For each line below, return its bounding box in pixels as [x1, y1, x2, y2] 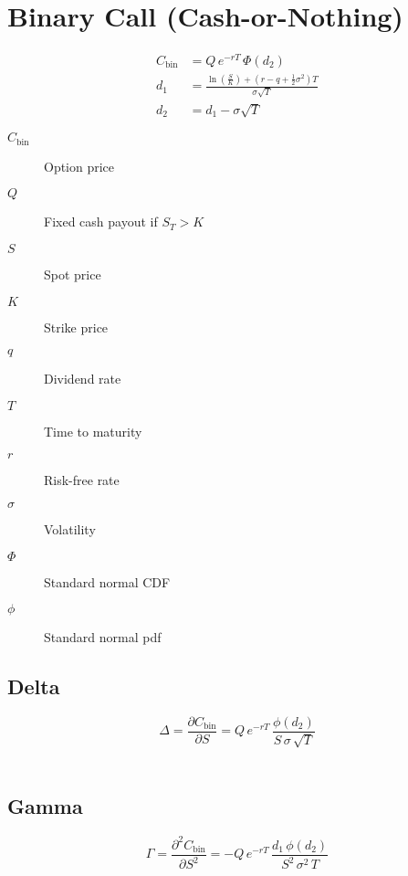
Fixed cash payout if [44, 212, 158, 231]
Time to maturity [44, 421, 142, 440]
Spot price [44, 265, 101, 284]
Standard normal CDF [44, 572, 171, 591]
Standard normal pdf [44, 628, 162, 647]
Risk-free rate [44, 470, 120, 490]
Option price [44, 156, 115, 175]
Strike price [44, 317, 109, 336]
